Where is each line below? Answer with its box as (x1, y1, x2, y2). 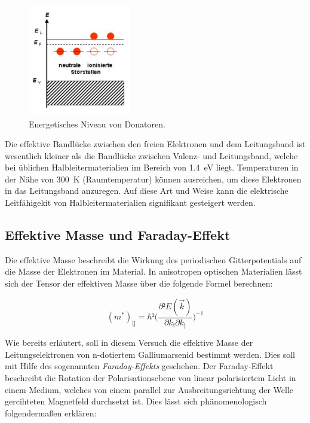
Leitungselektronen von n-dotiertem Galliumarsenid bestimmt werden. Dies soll (5, 348, 295, 360)
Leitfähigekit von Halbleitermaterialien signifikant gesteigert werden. (5, 196, 256, 209)
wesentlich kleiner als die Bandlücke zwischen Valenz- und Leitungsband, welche (5, 149, 298, 162)
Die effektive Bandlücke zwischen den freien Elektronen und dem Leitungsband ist (5, 138, 306, 150)
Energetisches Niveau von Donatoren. (29, 117, 165, 130)
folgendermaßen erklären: (5, 406, 97, 419)
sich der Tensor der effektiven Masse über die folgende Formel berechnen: (5, 277, 273, 290)
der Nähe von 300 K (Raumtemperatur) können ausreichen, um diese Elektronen (5, 172, 302, 185)
